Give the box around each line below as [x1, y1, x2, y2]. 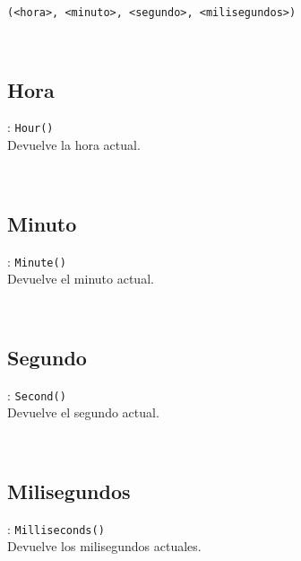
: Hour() [7, 118, 54, 136]
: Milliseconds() [7, 519, 105, 538]
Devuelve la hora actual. [7, 136, 141, 154]
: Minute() [7, 251, 66, 270]
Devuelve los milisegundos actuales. [7, 537, 202, 556]
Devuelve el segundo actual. [7, 403, 159, 422]
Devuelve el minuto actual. [7, 269, 154, 288]
